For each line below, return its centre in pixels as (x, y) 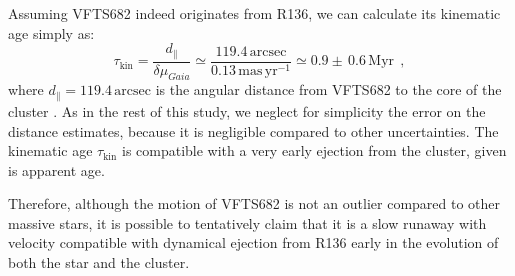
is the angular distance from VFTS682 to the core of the (328, 89)
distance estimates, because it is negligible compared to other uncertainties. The (253, 130)
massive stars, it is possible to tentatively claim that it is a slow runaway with (247, 222)
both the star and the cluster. (99, 262)
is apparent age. (56, 169)
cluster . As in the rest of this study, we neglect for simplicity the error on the (247, 110)
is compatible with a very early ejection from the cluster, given (314, 150)
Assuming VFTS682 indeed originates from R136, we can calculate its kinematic (254, 13)
